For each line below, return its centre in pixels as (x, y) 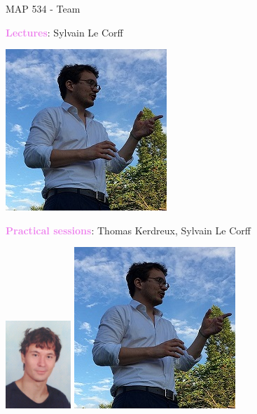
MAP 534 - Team (43, 8)
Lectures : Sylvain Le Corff (64, 32)
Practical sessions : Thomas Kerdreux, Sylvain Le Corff (128, 230)
